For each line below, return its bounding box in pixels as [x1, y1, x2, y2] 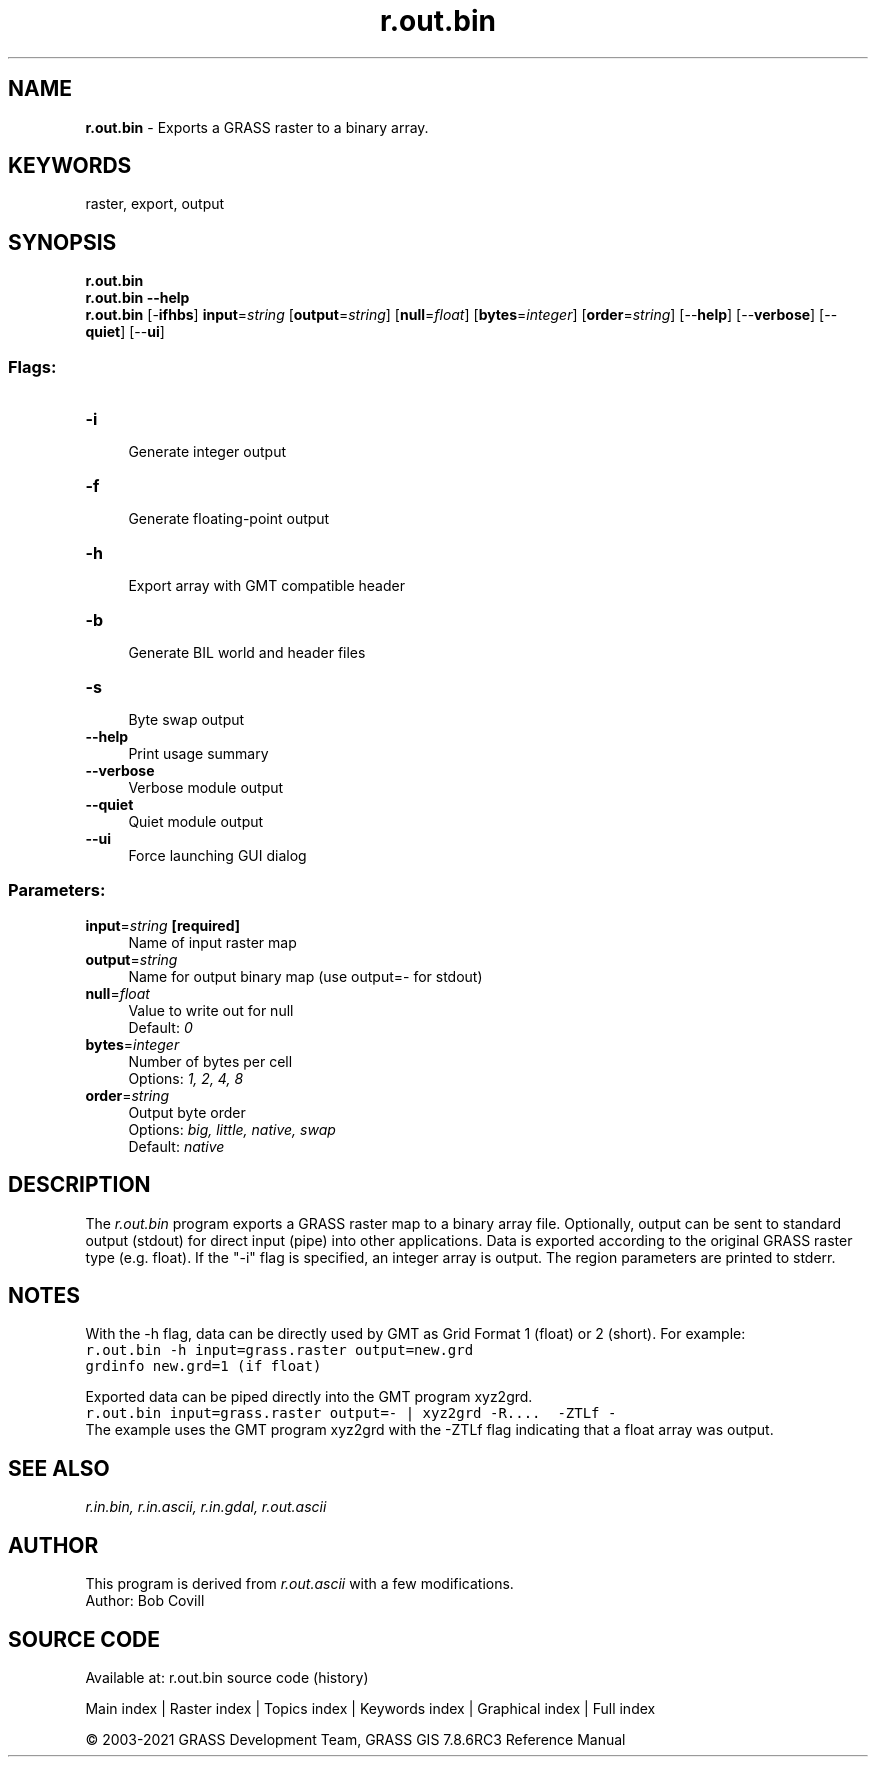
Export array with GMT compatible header [128, 577, 405, 595]
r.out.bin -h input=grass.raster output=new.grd [85, 1342, 474, 1359]
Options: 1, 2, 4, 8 [128, 1069, 244, 1087]
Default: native [128, 1137, 225, 1155]
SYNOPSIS [8, 229, 117, 255]
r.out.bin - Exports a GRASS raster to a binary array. [85, 118, 429, 136]
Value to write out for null [128, 1001, 294, 1019]
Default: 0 [128, 1018, 193, 1036]
